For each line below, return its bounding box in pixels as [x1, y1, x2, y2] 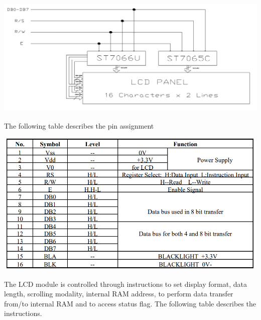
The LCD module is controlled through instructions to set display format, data [4, 278, 247, 289]
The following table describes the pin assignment [4, 120, 154, 131]
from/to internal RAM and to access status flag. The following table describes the [4, 298, 256, 308]
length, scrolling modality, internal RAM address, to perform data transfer [4, 288, 233, 299]
